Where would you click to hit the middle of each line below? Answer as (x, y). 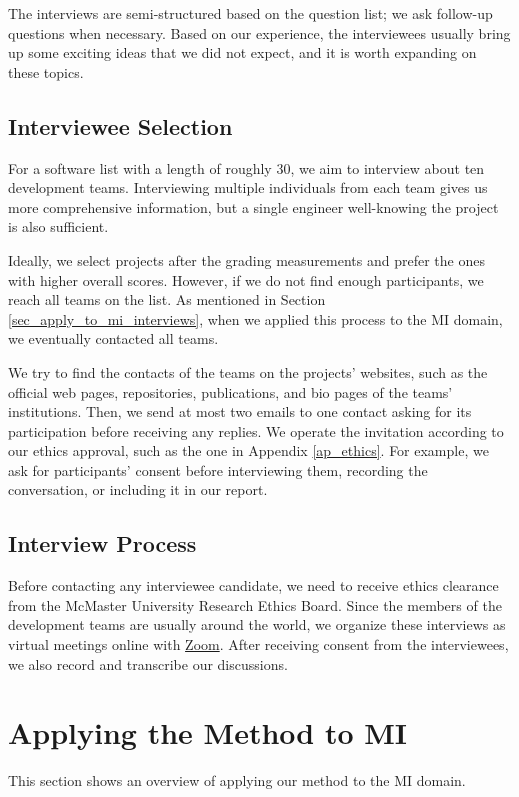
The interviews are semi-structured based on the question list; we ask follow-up (250, 13)
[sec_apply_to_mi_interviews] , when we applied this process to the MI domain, (255, 318)
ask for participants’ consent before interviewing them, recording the (218, 469)
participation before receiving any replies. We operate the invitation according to (256, 430)
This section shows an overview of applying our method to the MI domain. (237, 780)
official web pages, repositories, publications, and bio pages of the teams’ (230, 391)
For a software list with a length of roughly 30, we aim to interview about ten (246, 167)
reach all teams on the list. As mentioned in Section (167, 299)
